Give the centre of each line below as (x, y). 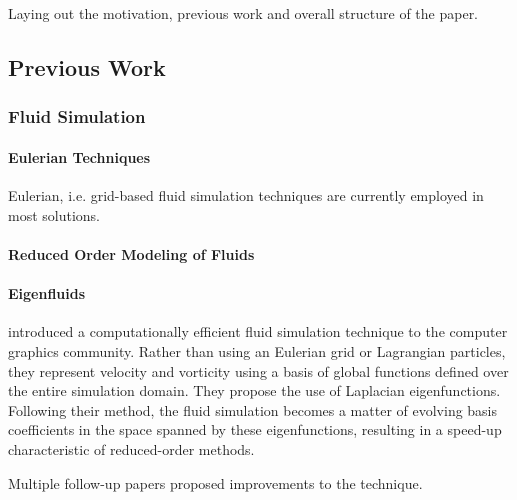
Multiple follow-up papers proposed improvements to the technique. (215, 482)
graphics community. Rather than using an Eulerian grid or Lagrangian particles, (257, 350)
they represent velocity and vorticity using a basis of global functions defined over (258, 370)
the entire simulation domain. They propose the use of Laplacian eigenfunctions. (254, 390)
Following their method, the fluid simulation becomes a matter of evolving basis (253, 409)
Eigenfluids (47, 293)
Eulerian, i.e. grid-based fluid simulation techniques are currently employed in (246, 195)
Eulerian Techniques (79, 157)
